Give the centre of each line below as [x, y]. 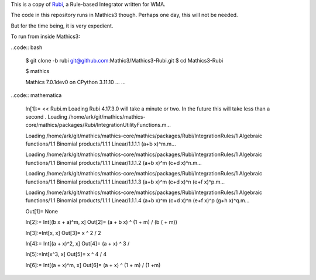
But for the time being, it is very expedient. [62, 26]
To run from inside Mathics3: [45, 37]
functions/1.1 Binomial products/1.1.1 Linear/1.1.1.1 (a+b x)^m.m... [101, 144]
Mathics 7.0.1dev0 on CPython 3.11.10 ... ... [75, 82]
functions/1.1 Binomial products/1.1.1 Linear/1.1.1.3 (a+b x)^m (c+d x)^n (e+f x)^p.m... [125, 182]
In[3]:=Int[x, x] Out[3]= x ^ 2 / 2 [63, 233]
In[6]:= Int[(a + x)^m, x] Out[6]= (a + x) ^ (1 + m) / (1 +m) [93, 265]
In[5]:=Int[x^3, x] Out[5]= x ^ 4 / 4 [66, 254]
